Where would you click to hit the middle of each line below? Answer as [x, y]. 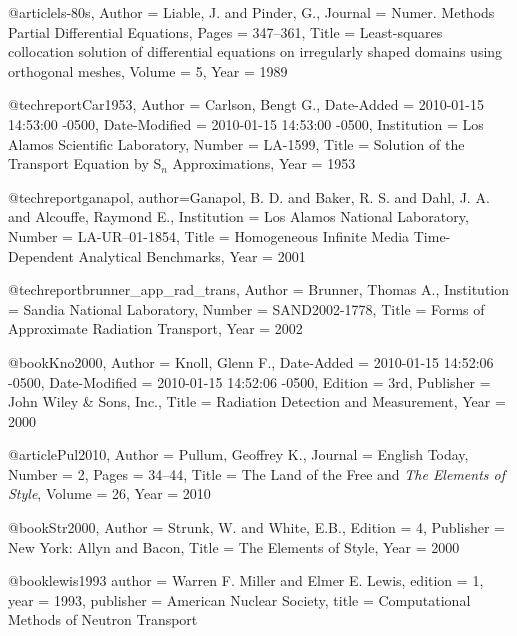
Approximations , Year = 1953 [264, 163]
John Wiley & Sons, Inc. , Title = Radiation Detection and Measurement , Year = [257, 401]
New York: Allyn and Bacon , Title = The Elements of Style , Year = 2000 [234, 546]
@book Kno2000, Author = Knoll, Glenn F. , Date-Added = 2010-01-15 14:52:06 [251, 361]
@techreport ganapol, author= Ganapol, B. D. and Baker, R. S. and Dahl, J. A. [249, 196]
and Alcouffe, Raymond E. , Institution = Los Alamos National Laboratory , [238, 216]
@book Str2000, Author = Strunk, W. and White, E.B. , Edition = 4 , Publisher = [256, 527]
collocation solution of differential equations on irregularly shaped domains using [255, 51]
